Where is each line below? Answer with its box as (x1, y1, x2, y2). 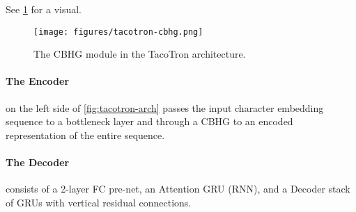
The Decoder (6, 155, 70, 170)
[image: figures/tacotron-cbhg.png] (33, 26, 203, 37)
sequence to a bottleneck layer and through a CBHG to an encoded (6, 114, 293, 129)
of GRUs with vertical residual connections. (6, 195, 192, 209)
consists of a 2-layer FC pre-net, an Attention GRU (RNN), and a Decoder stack (6, 181, 350, 196)
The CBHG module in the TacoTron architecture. (33, 47, 246, 61)
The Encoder (6, 74, 70, 88)
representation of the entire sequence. (6, 127, 165, 142)
